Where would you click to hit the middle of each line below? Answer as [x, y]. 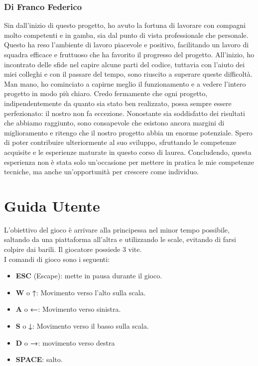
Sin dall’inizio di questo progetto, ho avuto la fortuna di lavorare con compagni [125, 25]
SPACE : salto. [39, 359]
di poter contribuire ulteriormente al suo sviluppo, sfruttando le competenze [120, 142]
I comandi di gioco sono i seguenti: [57, 259]
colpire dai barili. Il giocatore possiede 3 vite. [73, 249]
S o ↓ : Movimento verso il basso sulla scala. [82, 326]
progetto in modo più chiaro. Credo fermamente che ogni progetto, [106, 93]
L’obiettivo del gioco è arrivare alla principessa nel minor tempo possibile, [117, 229]
